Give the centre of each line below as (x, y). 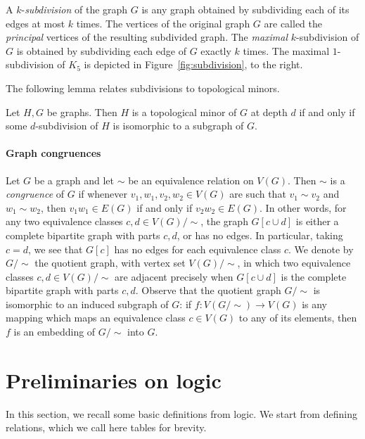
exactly (216, 50)
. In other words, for (303, 207)
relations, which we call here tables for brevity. (106, 427)
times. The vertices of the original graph (163, 23)
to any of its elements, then (298, 318)
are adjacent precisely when (174, 276)
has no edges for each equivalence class (198, 249)
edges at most (36, 23)
